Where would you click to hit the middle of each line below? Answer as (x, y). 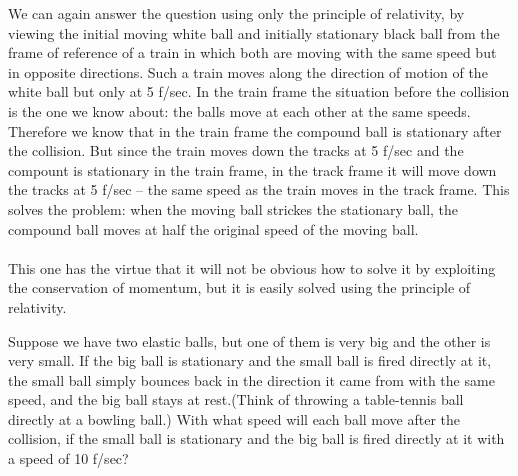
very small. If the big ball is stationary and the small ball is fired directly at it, (250, 360)
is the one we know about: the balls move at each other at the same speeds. (239, 110)
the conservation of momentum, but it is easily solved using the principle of (239, 287)
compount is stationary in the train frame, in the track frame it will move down (252, 169)
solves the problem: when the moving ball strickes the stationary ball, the (233, 208)
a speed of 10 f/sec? (68, 458)
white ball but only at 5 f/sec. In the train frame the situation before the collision (259, 91)
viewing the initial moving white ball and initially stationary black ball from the (254, 32)
